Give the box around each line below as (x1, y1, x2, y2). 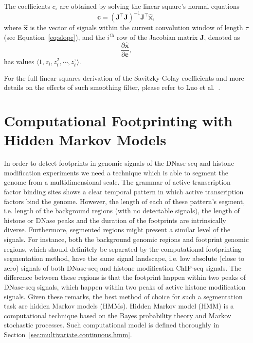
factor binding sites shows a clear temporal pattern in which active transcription (4, 187, 244, 196)
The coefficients (4, 1, 50, 11)
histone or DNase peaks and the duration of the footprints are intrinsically (4, 215, 226, 225)
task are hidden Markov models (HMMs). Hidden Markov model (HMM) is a (4, 301, 234, 311)
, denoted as (204, 32, 240, 42)
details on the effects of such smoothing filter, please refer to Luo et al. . (4, 82, 220, 92)
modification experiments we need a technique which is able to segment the (4, 167, 229, 177)
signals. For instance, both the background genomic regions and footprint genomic (4, 234, 249, 244)
